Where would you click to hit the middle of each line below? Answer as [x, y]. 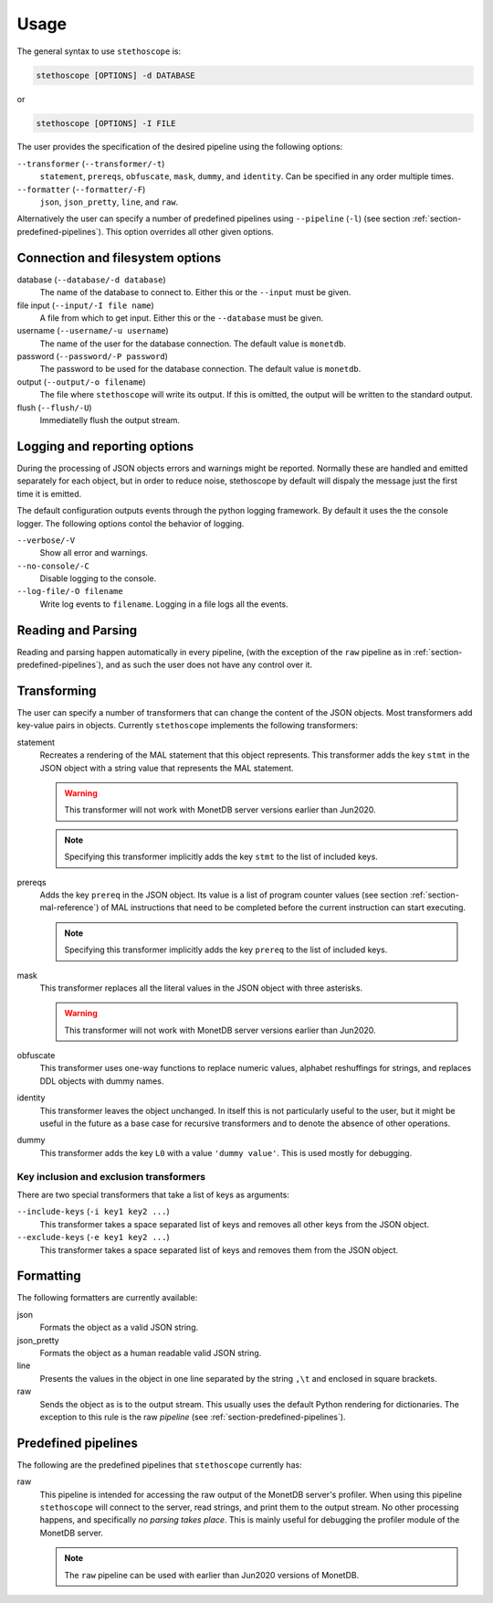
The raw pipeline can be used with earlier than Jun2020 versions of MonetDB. [212, 1575]
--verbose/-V [46, 540]
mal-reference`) [69, 908]
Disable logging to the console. [98, 579]
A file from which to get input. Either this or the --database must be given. [182, 318]
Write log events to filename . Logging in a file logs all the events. [164, 604]
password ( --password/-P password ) [93, 356]
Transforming [57, 690]
